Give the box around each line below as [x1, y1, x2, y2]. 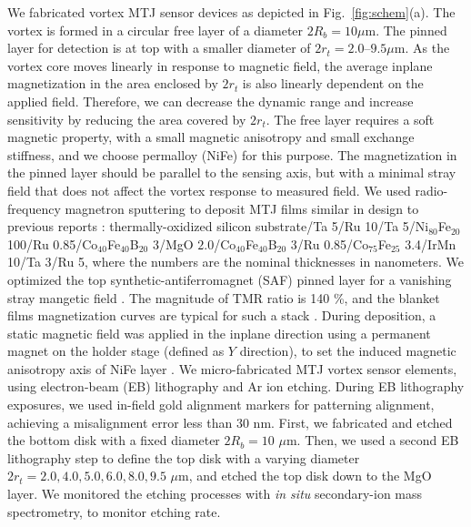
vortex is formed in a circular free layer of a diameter [7, 20, 304, 39]
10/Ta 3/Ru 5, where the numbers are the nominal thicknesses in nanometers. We [7, 252, 464, 271]
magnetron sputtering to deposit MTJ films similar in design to [65, 198, 419, 218]
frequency [7, 198, 61, 218]
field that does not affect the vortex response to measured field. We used [7, 180, 411, 199]
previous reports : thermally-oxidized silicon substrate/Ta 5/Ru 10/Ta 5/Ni [7, 217, 429, 236]
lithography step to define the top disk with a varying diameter [7, 448, 360, 467]
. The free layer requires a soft [266, 109, 435, 128]
